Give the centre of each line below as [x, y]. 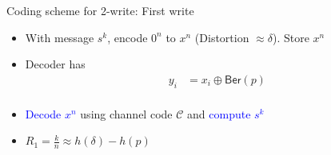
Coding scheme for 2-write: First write [100, 10]
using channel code [126, 113]
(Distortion [222, 37]
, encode [128, 37]
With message [60, 37]
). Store [291, 37]
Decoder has [55, 64]
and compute [219, 113]
